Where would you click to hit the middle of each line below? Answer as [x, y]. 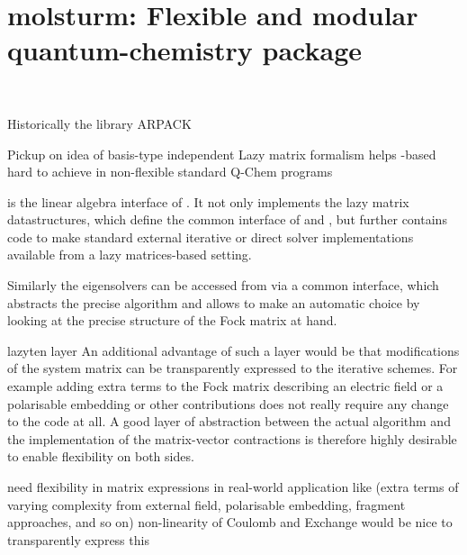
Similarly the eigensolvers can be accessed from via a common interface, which [223, 285]
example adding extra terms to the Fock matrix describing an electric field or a [225, 386]
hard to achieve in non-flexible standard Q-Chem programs [170, 172]
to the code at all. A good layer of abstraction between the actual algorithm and [229, 421]
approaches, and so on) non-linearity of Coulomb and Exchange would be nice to [230, 522]
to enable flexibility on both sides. [101, 456]
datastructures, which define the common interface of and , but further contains [227, 219]
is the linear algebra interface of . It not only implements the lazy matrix [208, 201]
